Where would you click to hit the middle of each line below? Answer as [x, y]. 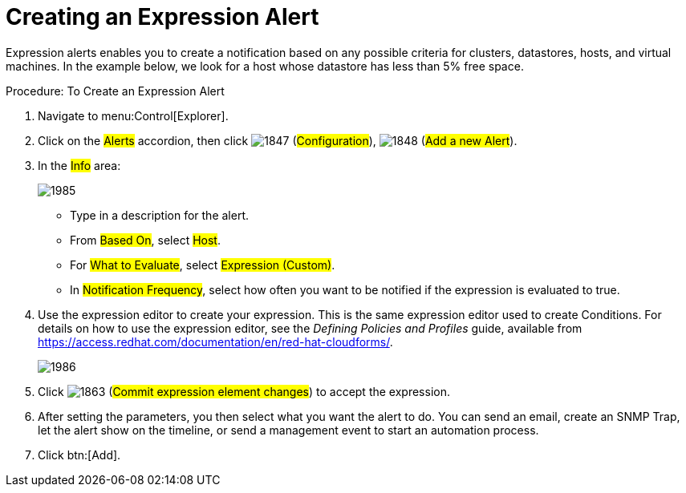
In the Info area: [79, 165]
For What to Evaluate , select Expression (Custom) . [203, 265]
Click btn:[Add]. [79, 455]
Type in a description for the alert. [160, 215]
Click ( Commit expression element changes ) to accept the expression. [244, 391]
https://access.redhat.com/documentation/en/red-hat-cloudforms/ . [215, 341]
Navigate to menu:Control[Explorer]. [133, 115]
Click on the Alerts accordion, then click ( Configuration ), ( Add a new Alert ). [278, 140]
